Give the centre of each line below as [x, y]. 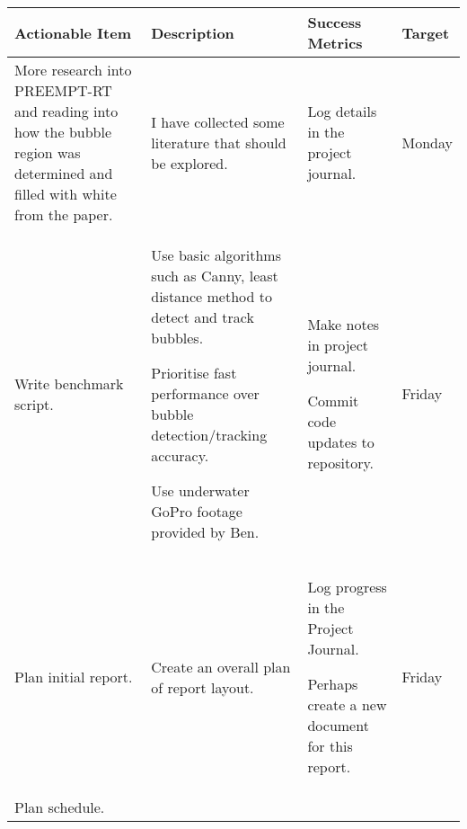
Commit [333, 401]
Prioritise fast [194, 373]
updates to [341, 442]
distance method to [211, 296]
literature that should [219, 142]
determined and [64, 173]
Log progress [347, 587]
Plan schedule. [60, 807]
